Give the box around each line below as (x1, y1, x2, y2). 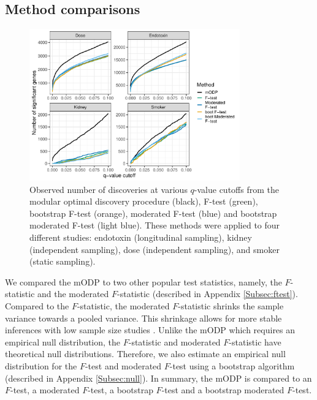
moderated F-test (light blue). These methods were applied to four (29, 219, 280, 232)
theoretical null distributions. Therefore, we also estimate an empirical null (5, 347, 286, 360)
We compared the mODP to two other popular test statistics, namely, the (5, 275, 282, 288)
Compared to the (5, 299, 69, 312)
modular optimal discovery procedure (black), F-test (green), (29, 195, 258, 208)
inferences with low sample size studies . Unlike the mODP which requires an (5, 323, 296, 336)
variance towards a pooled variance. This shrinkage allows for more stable (5, 311, 282, 324)
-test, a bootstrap (88, 383, 153, 396)
